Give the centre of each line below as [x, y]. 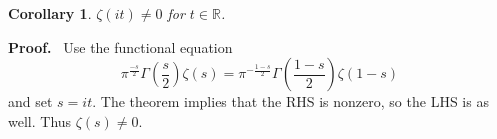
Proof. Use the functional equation [120, 46]
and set [30, 101]
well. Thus [40, 120]
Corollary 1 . [50, 13]
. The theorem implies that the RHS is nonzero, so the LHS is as [290, 101]
